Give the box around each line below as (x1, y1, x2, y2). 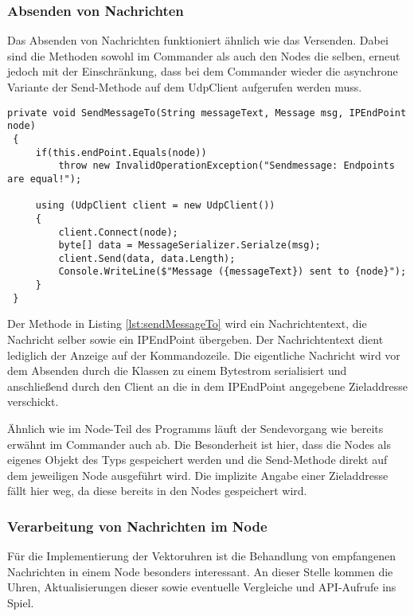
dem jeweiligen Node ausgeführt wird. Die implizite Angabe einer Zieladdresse (7, 466, 389, 483)
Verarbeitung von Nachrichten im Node (7, 516, 268, 536)
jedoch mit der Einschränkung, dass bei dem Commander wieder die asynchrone (7, 63, 398, 80)
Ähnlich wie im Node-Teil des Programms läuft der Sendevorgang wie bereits (7, 420, 384, 436)
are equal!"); (7, 173, 82, 185)
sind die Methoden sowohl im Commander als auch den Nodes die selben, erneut (7, 47, 400, 64)
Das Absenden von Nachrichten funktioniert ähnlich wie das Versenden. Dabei (7, 32, 389, 49)
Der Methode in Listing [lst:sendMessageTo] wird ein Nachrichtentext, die (7, 315, 367, 332)
